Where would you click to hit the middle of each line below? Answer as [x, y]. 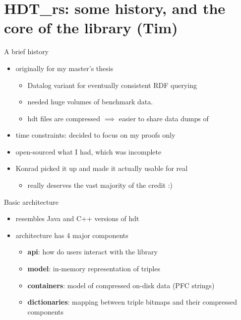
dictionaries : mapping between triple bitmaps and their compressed [132, 302]
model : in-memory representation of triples [94, 269]
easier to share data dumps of [164, 118]
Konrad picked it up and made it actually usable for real [102, 168]
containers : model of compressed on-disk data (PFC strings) [121, 285]
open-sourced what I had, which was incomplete [89, 151]
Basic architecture [31, 201]
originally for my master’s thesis [64, 68]
